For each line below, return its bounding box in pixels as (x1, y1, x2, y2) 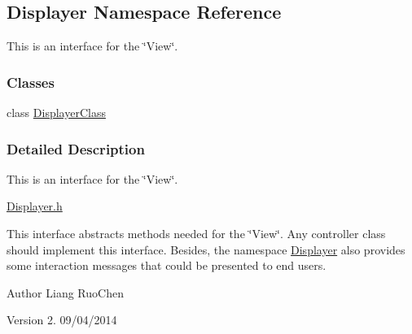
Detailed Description (7, 138, 145, 158)
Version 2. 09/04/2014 (7, 311, 117, 328)
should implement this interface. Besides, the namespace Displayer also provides (7, 241, 405, 258)
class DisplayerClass (7, 104, 106, 121)
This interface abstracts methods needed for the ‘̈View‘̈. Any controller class (7, 225, 386, 242)
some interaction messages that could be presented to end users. (7, 257, 327, 274)
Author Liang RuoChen (7, 284, 124, 301)
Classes (7, 72, 55, 92)
